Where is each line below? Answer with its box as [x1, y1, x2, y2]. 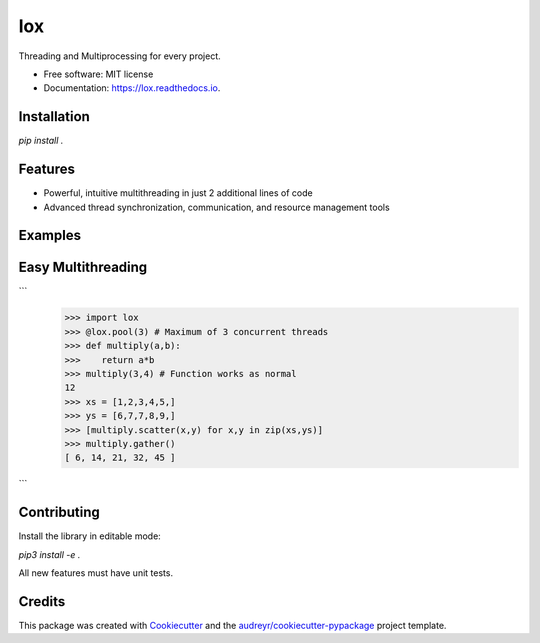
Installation [18, 108, 90, 125]
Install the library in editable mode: [18, 530, 162, 542]
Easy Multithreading [18, 259, 148, 276]
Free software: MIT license [43, 68, 154, 80]
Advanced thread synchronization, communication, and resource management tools [43, 201, 390, 213]
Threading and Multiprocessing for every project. [18, 50, 222, 62]
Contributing [18, 504, 100, 521]
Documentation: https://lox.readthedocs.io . [43, 82, 221, 94]
